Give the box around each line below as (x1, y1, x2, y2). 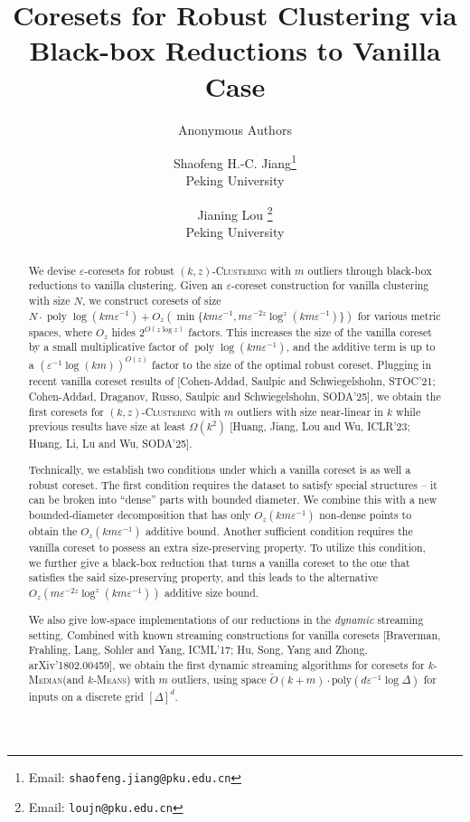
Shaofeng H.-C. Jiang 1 (174, 151, 296, 172)
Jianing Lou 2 (197, 202, 273, 223)
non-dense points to (319, 506, 412, 522)
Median (28, 672, 63, 687)
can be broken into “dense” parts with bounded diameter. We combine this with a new (28, 492, 437, 507)
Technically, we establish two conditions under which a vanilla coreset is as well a (28, 461, 411, 477)
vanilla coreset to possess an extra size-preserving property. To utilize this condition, (28, 539, 426, 554)
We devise (28, 262, 76, 278)
